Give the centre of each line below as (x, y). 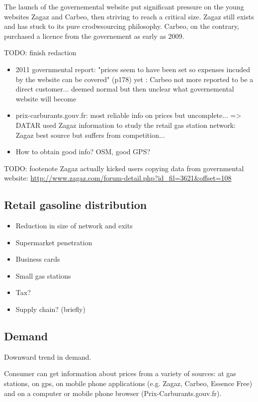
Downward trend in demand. (48, 356)
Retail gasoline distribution (76, 205)
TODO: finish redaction (40, 52)
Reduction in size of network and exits (74, 226)
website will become (46, 98)
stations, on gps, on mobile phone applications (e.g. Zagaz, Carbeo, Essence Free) (128, 383)
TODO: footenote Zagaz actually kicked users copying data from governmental (124, 168)
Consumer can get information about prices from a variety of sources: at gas (120, 373)
